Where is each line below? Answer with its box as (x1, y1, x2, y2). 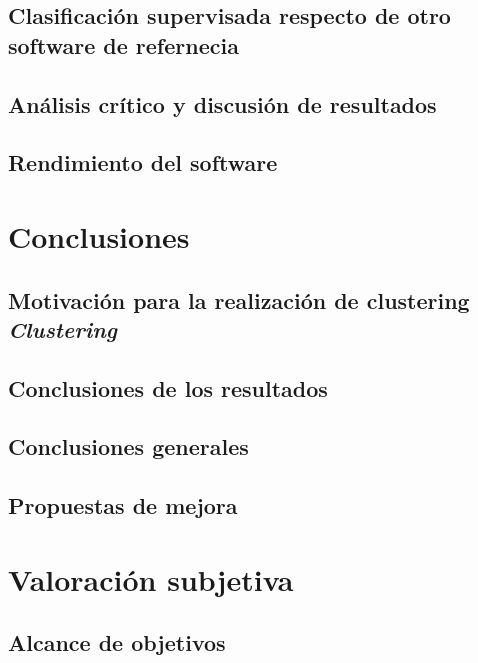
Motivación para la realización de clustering (8, 284, 470, 315)
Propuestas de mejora (8, 490, 238, 521)
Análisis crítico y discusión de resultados (8, 88, 437, 119)
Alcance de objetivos (8, 627, 226, 658)
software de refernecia (8, 29, 239, 60)
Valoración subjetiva (8, 558, 294, 599)
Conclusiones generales (8, 431, 249, 462)
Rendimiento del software (8, 147, 278, 178)
